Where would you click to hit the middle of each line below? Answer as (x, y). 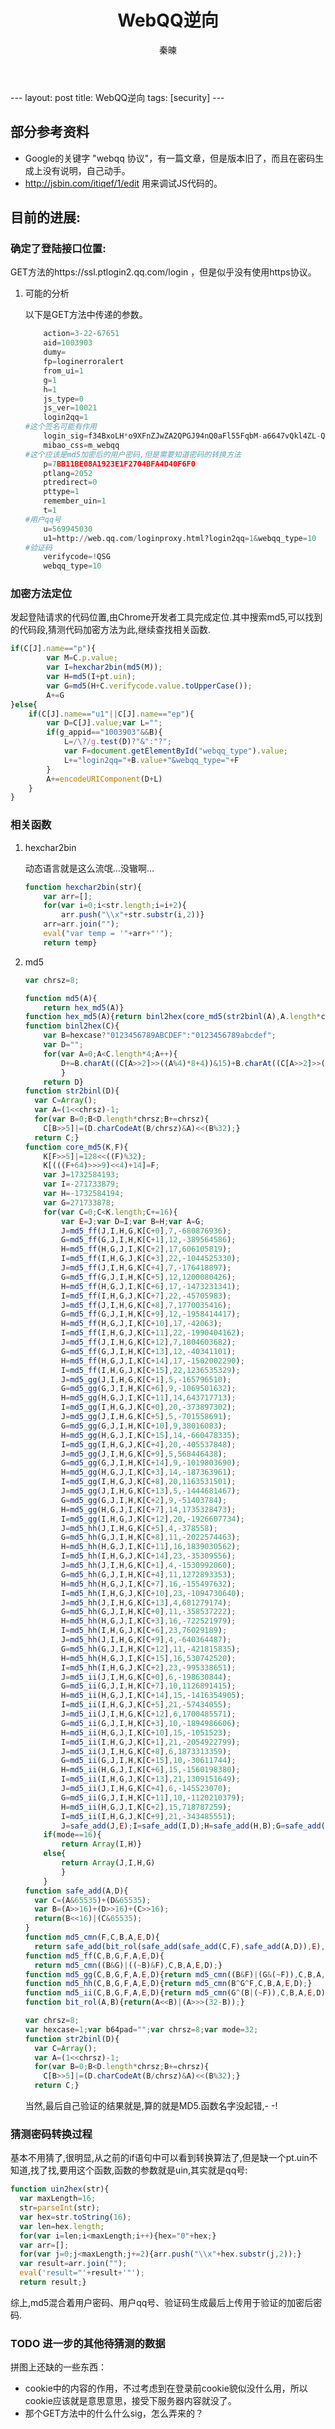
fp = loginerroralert (84, 362)
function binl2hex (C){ (72, 1026)
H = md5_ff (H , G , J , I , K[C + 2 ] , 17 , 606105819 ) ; (146, 1249)
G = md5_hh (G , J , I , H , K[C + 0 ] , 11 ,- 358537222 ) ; (149, 1612)
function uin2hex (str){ (60, 2189)
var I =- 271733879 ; (81, 1184)
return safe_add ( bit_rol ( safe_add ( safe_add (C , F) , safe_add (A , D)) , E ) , (180, 1946)
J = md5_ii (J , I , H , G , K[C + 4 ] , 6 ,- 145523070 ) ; (146, 1789)
